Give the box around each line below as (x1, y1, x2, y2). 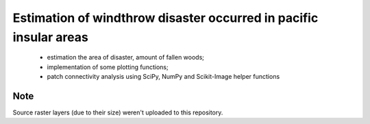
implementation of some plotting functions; (47, 62, 169, 71)
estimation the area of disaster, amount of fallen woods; (47, 53, 205, 62)
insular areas (12, 29, 88, 45)
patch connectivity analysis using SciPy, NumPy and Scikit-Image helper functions (47, 73, 280, 81)
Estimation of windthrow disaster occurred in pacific (12, 10, 319, 25)
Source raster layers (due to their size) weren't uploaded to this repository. (12, 108, 223, 116)
